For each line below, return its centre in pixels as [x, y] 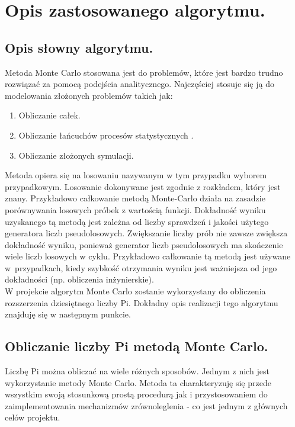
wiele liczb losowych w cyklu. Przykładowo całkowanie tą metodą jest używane [148, 256]
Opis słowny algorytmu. [79, 47]
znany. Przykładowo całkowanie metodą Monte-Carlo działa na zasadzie [135, 198]
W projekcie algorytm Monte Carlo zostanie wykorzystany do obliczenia [135, 291]
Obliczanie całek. [49, 115]
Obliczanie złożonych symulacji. [76, 155]
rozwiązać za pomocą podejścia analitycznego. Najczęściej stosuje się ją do [140, 84]
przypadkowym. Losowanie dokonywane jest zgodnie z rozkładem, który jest [143, 186]
